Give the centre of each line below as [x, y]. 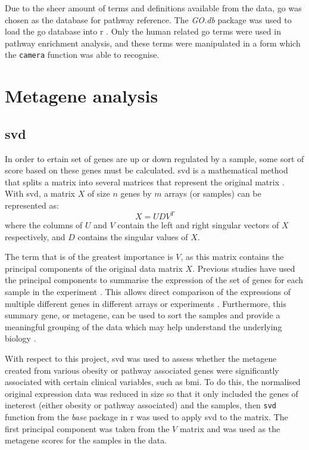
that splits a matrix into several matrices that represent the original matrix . [145, 181]
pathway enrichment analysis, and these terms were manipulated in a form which [153, 43]
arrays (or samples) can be [213, 193]
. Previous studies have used [244, 268]
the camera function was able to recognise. [82, 55]
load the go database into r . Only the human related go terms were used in [143, 31]
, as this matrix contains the [232, 257]
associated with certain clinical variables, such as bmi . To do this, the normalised [153, 382]
